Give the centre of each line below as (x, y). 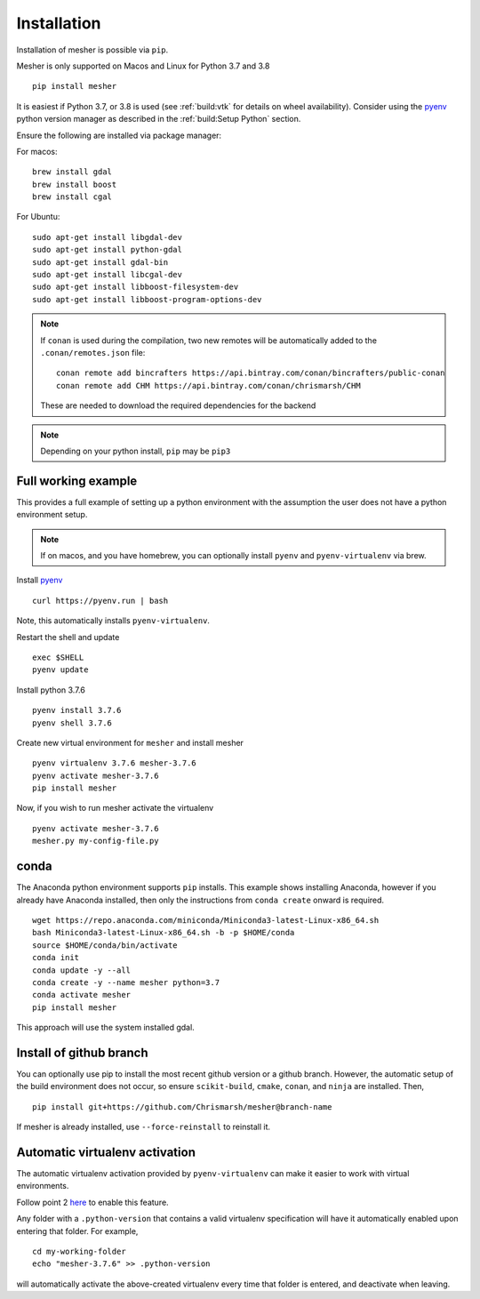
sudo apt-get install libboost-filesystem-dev (136, 287)
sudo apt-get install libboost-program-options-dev (147, 299)
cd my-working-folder (79, 1251)
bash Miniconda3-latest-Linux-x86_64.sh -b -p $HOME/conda (164, 933)
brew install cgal (72, 197)
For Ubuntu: (38, 217)
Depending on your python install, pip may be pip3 (136, 451)
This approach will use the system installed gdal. (105, 1028)
